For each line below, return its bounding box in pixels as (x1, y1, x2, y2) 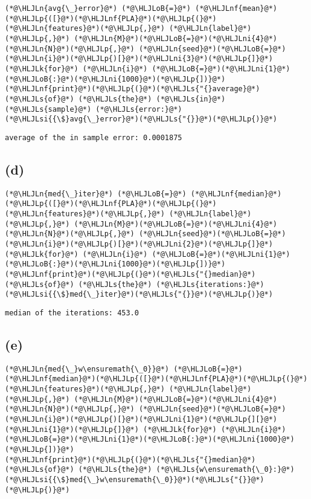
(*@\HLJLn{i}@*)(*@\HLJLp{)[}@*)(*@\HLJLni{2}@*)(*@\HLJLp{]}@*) (5, 240, 273, 249)
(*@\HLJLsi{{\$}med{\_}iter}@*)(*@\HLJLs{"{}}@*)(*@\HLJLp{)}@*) (5, 290, 273, 299)
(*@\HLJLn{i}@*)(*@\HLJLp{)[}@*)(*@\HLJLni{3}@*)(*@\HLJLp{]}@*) (5, 54, 273, 63)
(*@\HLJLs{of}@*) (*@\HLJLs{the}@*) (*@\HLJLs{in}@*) (5, 94, 226, 103)
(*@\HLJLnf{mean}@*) (194, 4, 278, 13)
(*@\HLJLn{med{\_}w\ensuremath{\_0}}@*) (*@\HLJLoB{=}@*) (5, 364, 243, 373)
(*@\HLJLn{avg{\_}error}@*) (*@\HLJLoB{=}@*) (5, 4, 191, 13)
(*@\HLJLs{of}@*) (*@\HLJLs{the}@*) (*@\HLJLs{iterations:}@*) (5, 280, 265, 289)
